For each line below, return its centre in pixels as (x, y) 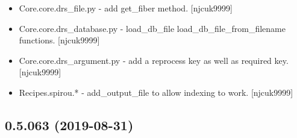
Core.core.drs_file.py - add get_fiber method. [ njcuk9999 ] (126, 8)
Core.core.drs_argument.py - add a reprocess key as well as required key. (154, 60)
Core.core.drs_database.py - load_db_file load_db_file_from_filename (152, 28)
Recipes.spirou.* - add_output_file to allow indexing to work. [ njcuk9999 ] (156, 92)
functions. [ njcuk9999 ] (59, 40)
